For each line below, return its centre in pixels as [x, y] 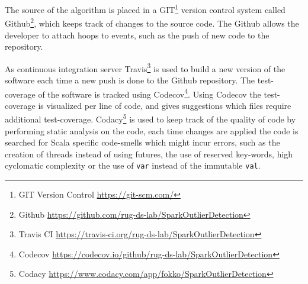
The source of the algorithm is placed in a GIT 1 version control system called [145, 9]
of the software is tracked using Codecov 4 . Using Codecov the [150, 93]
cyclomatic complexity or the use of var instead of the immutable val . [133, 165]
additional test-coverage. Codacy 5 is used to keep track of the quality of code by [150, 118]
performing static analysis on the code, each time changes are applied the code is [152, 130]
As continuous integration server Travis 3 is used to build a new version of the [145, 67]
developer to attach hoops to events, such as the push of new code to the [137, 35]
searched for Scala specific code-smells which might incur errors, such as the [142, 142]
